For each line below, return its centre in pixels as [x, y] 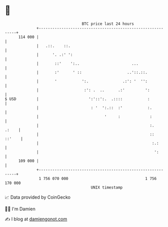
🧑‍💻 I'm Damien [20, 209]
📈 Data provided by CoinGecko [38, 197]
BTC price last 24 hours [108, 24]
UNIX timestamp [107, 187]
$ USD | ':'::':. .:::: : [77, 99]
